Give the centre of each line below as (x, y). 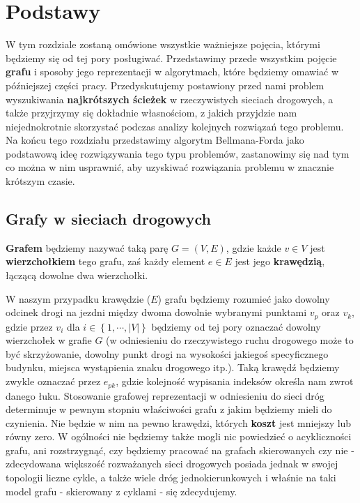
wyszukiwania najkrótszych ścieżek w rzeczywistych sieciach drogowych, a (170, 99)
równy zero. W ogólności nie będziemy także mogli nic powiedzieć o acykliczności (179, 436)
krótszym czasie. (40, 181)
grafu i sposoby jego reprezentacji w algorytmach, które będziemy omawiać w (172, 72)
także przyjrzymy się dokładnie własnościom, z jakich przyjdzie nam (151, 113)
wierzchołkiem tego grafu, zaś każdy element (105, 261)
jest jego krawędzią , (280, 261)
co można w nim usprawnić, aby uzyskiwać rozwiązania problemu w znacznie (170, 167)
